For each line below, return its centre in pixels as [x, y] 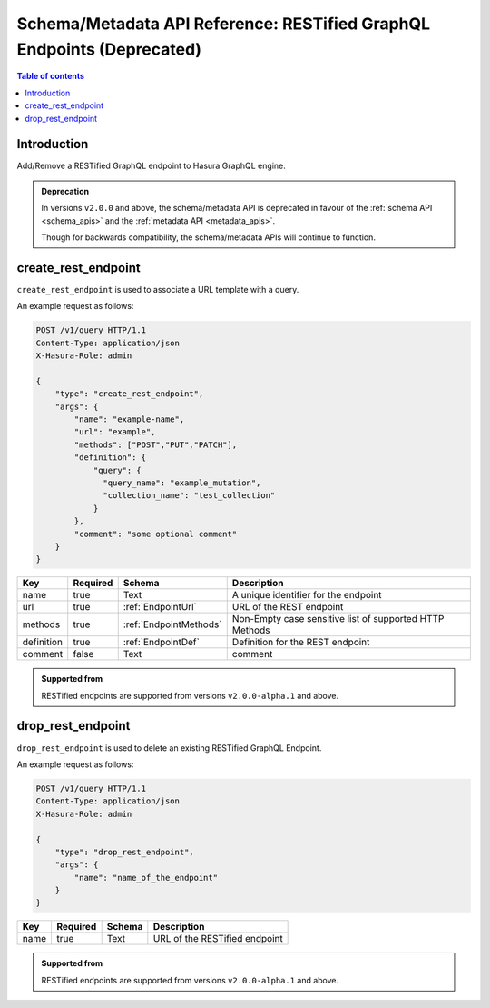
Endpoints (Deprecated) [109, 49]
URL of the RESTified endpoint [218, 939]
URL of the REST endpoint [288, 607]
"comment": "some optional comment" [156, 534]
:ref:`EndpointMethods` [172, 624]
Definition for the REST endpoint [301, 643]
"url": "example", [115, 432]
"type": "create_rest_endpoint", [129, 394]
